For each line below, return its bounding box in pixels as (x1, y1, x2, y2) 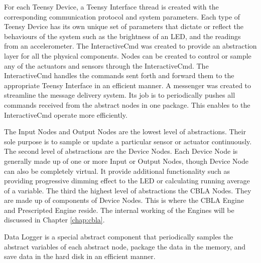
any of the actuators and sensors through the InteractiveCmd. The (4, 60, 209, 71)
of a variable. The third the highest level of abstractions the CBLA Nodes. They (4, 185, 251, 195)
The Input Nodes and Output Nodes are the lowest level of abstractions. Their (4, 126, 246, 137)
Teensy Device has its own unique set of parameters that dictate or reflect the (4, 21, 244, 32)
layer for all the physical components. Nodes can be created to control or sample (4, 50, 251, 61)
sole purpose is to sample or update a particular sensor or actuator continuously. (4, 136, 252, 146)
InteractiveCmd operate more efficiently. (4, 109, 127, 120)
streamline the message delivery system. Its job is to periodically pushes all (4, 90, 235, 100)
